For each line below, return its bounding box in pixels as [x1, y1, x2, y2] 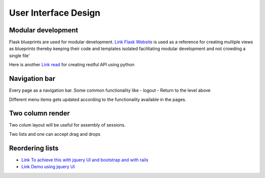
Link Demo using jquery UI [21, 164, 75, 170]
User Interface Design [9, 7, 101, 18]
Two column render [9, 109, 70, 118]
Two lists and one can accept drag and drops [9, 131, 101, 137]
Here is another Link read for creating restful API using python [9, 62, 135, 68]
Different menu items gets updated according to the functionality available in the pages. [9, 96, 186, 102]
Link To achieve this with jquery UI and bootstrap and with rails [21, 157, 149, 163]
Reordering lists [9, 144, 59, 152]
